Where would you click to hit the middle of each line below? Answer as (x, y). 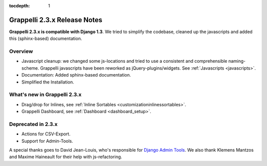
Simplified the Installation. (48, 82)
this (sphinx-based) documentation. (46, 39)
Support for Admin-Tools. (47, 141)
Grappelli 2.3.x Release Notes (56, 20)
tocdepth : (20, 6)
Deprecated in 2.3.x (33, 124)
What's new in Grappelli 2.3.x (45, 95)
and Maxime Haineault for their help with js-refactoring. (66, 157)
